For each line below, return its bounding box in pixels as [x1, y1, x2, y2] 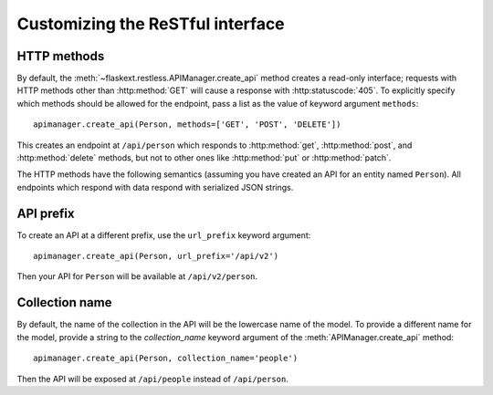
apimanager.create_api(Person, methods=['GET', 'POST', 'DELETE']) [33, 120, 341, 130]
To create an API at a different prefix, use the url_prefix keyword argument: [16, 229, 311, 241]
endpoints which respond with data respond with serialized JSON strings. [16, 182, 294, 192]
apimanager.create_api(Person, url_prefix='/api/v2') [33, 251, 278, 262]
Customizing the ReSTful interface [16, 14, 285, 34]
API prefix [16, 205, 75, 221]
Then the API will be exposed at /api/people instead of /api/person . [16, 373, 289, 384]
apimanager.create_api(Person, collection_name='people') [33, 353, 299, 364]
